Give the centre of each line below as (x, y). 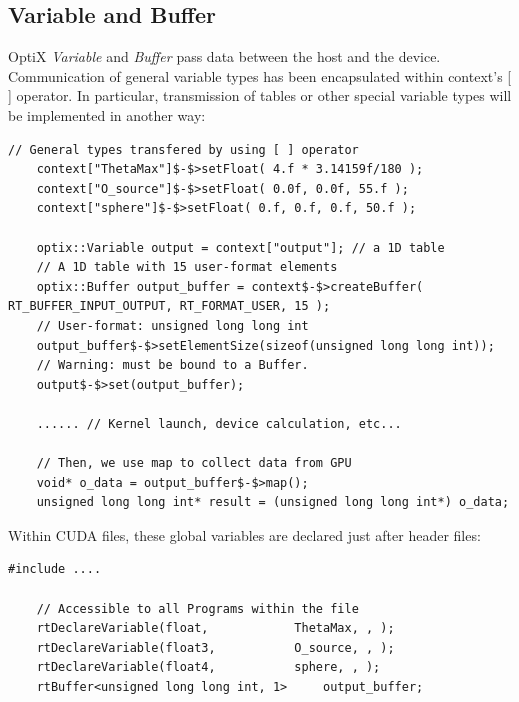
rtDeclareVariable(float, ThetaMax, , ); (215, 628)
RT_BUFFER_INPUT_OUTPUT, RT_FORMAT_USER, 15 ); (169, 306)
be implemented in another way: (107, 114)
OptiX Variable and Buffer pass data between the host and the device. (224, 56)
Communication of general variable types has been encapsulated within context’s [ (260, 75)
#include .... (55, 569)
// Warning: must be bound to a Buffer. (172, 365)
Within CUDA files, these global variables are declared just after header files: (244, 534)
